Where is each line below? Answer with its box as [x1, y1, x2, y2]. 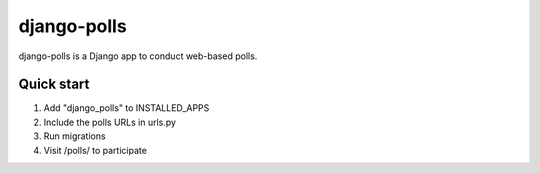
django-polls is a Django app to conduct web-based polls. [18, 50, 258, 62]
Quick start [18, 76, 90, 93]
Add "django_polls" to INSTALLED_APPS [43, 102, 210, 114]
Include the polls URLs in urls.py [43, 116, 177, 128]
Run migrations [43, 130, 106, 142]
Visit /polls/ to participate [43, 144, 147, 156]
